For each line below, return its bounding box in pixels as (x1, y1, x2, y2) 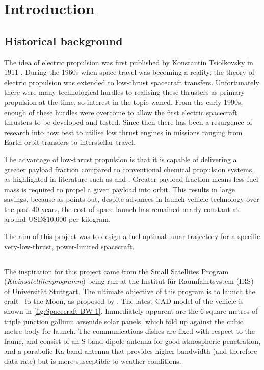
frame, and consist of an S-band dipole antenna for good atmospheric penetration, (4, 335, 260, 346)
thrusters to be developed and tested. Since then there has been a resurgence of (4, 117, 252, 127)
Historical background (4, 33, 123, 48)
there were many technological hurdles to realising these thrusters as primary (4, 87, 245, 97)
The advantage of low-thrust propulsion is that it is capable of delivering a (4, 153, 237, 164)
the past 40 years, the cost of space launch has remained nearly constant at (4, 203, 239, 214)
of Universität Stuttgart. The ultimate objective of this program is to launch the (4, 285, 255, 296)
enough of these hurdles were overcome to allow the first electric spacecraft (4, 107, 237, 117)
